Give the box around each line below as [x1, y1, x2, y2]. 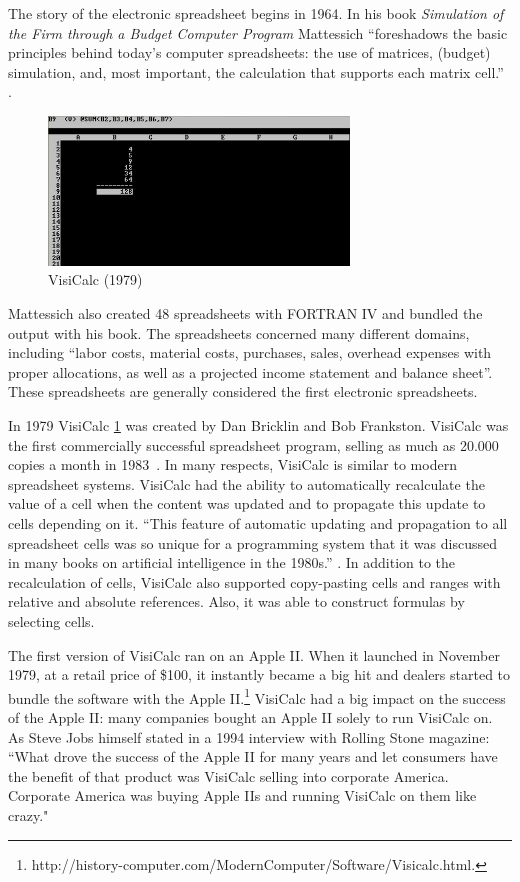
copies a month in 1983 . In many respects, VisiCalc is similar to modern [8, 454, 457, 475]
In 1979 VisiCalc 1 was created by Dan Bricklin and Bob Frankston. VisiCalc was [8, 415, 509, 436]
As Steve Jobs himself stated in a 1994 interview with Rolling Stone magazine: [8, 726, 490, 747]
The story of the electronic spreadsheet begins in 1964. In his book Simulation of [8, 3, 504, 23]
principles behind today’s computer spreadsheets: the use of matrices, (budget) [8, 42, 491, 63]
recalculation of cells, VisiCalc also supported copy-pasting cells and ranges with [8, 571, 501, 592]
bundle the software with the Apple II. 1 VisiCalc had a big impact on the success [8, 684, 506, 708]
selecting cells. [8, 610, 95, 631]
